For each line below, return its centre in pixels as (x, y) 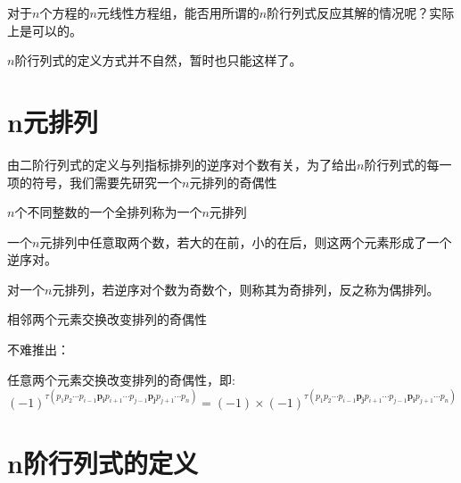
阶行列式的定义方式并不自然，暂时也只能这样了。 (158, 60)
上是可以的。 (45, 30)
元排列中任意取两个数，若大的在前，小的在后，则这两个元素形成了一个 (246, 241)
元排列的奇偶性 (233, 182)
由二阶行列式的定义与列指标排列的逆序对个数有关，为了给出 (182, 164)
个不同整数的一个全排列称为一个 (108, 212)
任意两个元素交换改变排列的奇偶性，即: (121, 379)
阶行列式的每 (402, 164)
